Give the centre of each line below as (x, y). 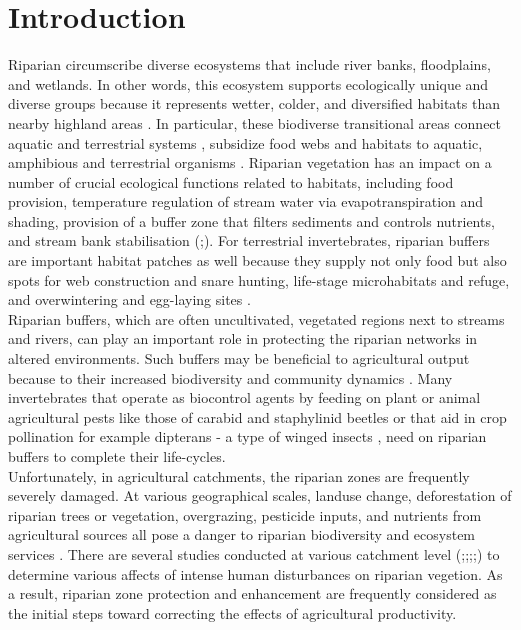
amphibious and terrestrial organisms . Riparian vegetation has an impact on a (250, 162)
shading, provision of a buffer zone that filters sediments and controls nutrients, (251, 220)
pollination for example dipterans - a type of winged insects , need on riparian (247, 436)
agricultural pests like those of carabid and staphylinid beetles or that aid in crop (257, 416)
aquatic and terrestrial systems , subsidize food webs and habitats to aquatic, (245, 142)
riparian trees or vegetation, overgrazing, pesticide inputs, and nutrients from (245, 514)
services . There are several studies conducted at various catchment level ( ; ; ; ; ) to (254, 553)
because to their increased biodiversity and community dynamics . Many (230, 377)
